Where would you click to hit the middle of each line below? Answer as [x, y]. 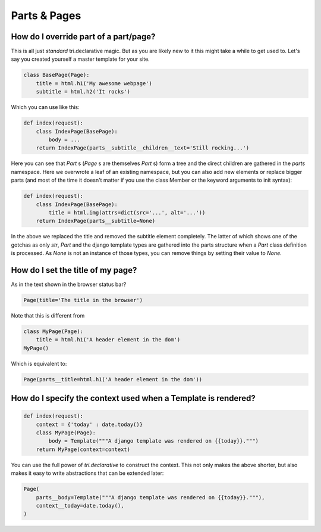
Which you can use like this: [45, 107]
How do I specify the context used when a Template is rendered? [133, 398]
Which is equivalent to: [39, 363]
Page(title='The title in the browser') [83, 300]
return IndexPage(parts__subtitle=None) [96, 221]
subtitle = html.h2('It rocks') [83, 92]
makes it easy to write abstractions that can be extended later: [87, 473]
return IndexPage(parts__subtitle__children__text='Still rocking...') [143, 148]
